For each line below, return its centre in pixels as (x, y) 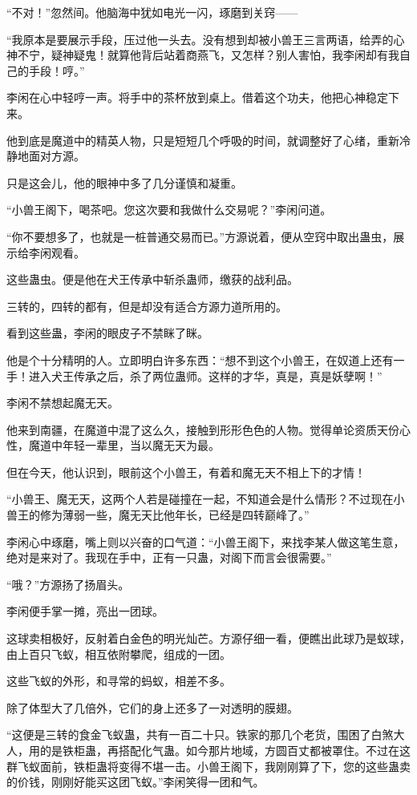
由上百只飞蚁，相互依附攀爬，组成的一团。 (119, 654)
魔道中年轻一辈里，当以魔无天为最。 (124, 445)
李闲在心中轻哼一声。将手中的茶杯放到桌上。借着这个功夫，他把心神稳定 (197, 97)
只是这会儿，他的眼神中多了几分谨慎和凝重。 (124, 182)
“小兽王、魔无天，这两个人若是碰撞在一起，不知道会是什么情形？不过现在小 (206, 499)
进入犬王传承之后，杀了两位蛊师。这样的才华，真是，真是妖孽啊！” (205, 375)
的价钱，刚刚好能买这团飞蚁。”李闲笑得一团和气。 (136, 782)
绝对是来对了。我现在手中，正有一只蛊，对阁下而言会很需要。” (169, 557)
